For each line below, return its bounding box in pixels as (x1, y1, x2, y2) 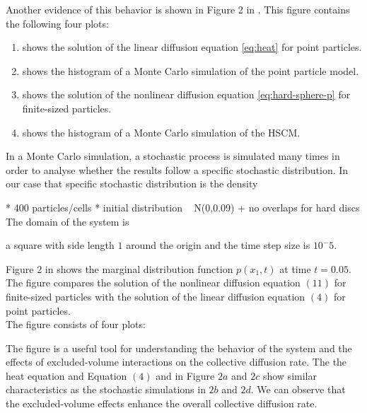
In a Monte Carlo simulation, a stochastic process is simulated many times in (6, 149, 340, 163)
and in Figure (156, 368, 215, 383)
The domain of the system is (6, 214, 129, 228)
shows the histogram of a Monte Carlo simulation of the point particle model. (22, 63, 359, 78)
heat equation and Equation (6, 368, 127, 383)
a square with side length (6, 238, 115, 252)
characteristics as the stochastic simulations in (6, 382, 206, 397)
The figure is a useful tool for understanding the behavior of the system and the (6, 340, 352, 355)
